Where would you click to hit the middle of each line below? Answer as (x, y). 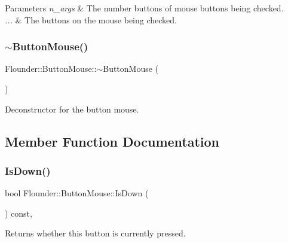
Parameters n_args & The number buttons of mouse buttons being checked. (144, 8)
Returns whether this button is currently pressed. (95, 233)
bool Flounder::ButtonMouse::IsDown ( (77, 193)
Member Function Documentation (112, 141)
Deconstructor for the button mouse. (72, 109)
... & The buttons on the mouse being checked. (91, 19)
